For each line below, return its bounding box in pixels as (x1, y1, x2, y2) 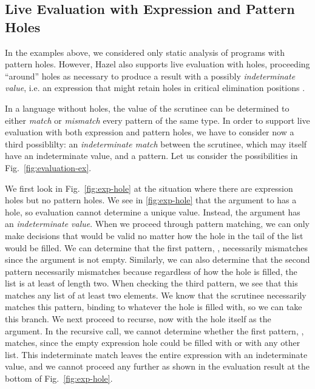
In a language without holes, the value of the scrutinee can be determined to (5, 101, 290, 114)
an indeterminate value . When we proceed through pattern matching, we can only (5, 217, 310, 230)
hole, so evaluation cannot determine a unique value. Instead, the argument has (5, 205, 300, 218)
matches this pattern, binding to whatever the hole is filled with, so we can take (5, 300, 302, 313)
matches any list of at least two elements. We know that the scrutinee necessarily (5, 288, 307, 301)
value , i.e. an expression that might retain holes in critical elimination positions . (5, 81, 305, 94)
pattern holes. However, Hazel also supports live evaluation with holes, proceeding (5, 58, 310, 70)
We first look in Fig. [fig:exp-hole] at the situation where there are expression (5, 181, 293, 194)
